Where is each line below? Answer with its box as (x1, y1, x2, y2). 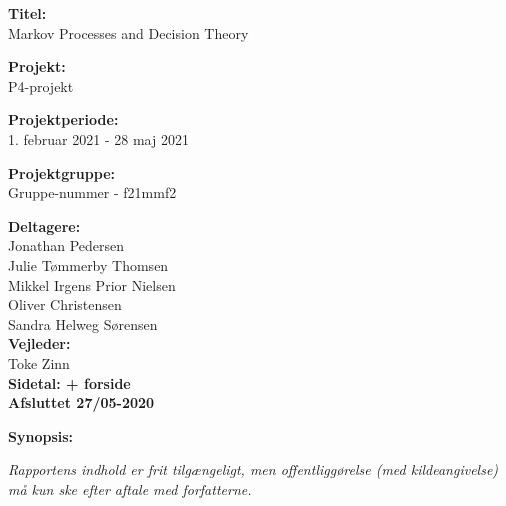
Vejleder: (8, 333, 71, 354)
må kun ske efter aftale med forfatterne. (8, 478, 252, 499)
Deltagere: (8, 215, 81, 236)
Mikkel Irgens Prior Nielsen (8, 274, 176, 295)
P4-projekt (8, 75, 74, 96)
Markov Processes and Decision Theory (8, 22, 249, 43)
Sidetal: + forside (8, 372, 131, 393)
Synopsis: (8, 425, 74, 446)
